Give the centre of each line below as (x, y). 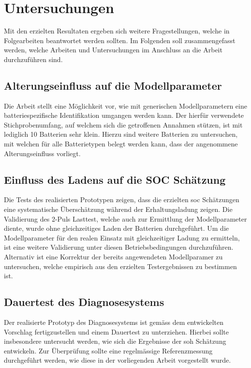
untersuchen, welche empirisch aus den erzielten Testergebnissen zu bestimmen (120, 266)
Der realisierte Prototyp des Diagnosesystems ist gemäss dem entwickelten (114, 322)
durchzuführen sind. (33, 59)
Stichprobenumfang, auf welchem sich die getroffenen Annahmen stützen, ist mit (123, 124)
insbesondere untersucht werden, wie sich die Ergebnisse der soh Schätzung (115, 341)
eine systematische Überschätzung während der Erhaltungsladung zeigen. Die (118, 209)
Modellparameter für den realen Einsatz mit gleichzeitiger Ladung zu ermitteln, (122, 237)
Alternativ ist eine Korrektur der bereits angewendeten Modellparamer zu (113, 257)
